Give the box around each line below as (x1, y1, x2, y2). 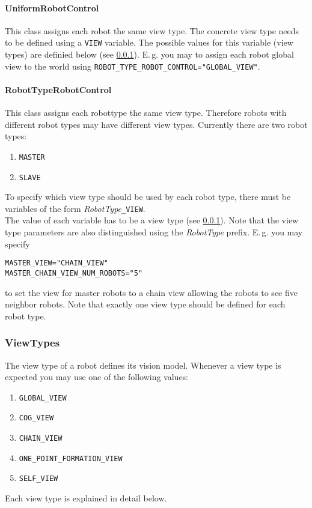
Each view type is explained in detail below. (5, 492, 167, 504)
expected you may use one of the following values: (5, 370, 189, 383)
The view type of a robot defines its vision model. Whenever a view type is (5, 358, 281, 371)
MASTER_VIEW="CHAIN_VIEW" (5, 259, 108, 268)
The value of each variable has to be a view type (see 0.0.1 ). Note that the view (5, 214, 299, 226)
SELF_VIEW (19, 474, 58, 483)
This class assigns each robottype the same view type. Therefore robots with (5, 106, 287, 119)
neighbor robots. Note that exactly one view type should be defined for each (5, 298, 286, 310)
